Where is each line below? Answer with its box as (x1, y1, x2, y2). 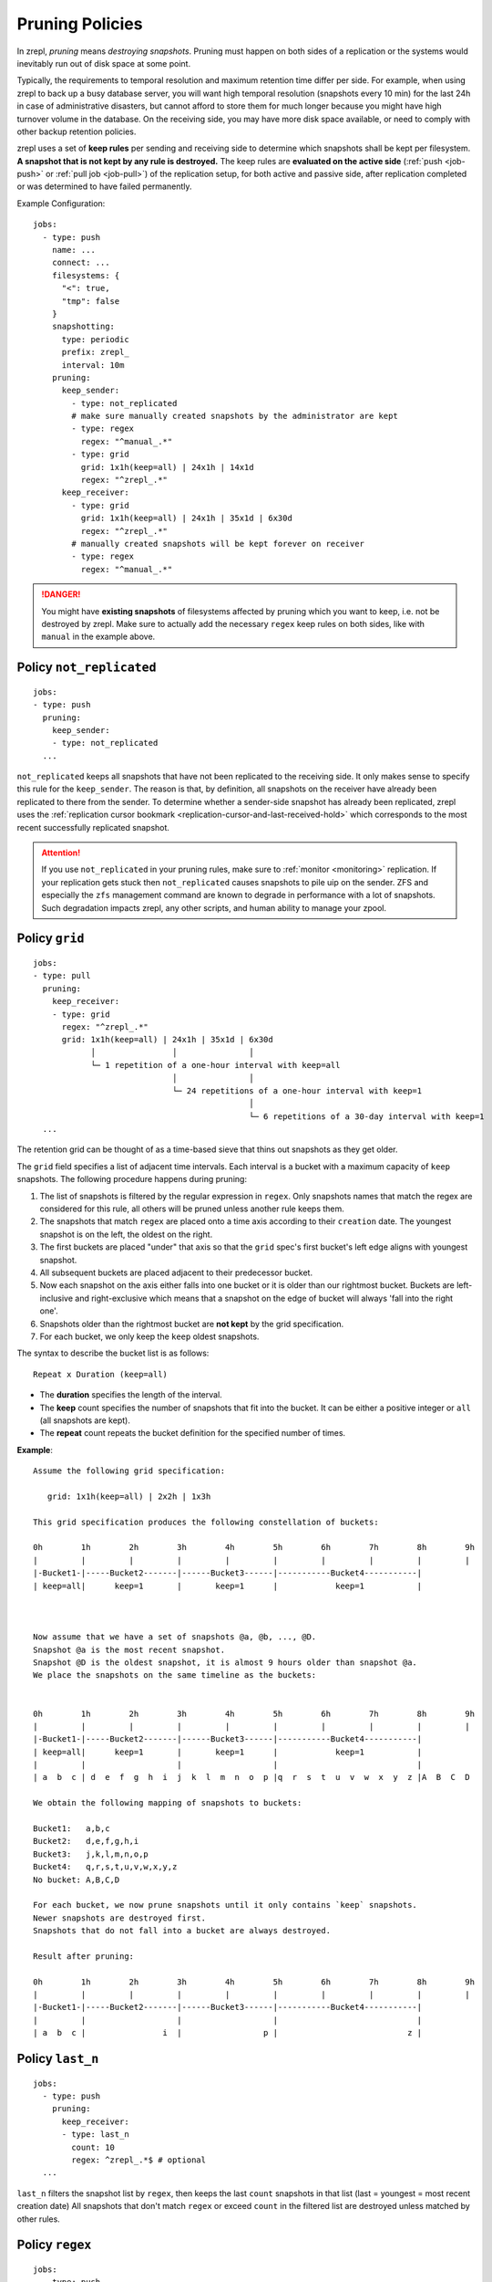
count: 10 (71, 2141, 116, 2152)
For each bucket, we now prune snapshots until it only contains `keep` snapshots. (33, 1900, 418, 1910)
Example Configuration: (16, 197, 106, 209)
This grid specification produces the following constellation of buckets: (33, 1516, 379, 1527)
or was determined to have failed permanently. (16, 181, 192, 192)
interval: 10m (61, 360, 125, 370)
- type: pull (33, 970, 91, 981)
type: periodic (61, 334, 129, 344)
